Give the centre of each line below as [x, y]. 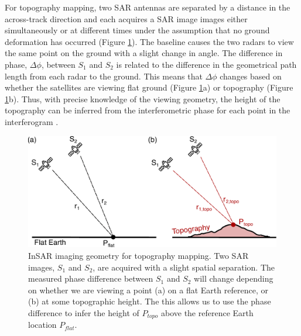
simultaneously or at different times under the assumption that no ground [137, 30]
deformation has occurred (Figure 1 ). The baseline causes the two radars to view [149, 41]
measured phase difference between [91, 278]
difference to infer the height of [84, 312]
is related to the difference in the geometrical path [206, 64]
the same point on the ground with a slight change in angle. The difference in [144, 53]
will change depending [234, 278]
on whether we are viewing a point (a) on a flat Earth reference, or [148, 290]
